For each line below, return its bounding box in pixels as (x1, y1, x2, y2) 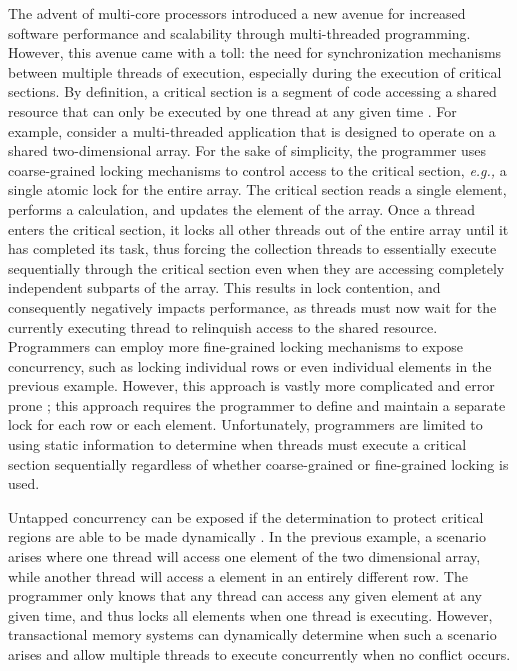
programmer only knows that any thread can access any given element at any (8, 585, 483, 606)
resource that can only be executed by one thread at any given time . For (8, 100, 457, 121)
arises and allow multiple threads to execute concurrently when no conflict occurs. (8, 644, 511, 664)
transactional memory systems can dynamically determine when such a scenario (8, 624, 497, 645)
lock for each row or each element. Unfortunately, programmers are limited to (8, 414, 483, 435)
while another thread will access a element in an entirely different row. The (8, 565, 468, 586)
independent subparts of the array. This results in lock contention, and (8, 277, 441, 298)
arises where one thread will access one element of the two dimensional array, (8, 546, 481, 567)
